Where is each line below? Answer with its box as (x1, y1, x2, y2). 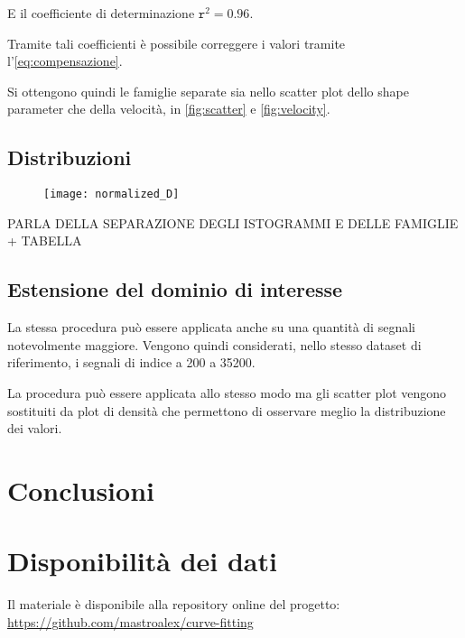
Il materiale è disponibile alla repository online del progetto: (7, 595, 340, 614)
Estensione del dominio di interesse (7, 275, 343, 303)
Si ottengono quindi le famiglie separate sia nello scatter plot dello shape (7, 81, 409, 100)
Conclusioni (7, 471, 154, 508)
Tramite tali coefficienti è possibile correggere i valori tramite (7, 33, 346, 52)
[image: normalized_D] (43, 188, 180, 201)
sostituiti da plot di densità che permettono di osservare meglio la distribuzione (7, 401, 446, 420)
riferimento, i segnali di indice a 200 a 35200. (7, 353, 256, 372)
